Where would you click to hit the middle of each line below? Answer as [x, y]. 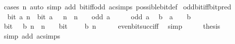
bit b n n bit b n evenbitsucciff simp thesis [112, 26]
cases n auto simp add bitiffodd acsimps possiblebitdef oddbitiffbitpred [117, 6]
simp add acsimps [32, 35]
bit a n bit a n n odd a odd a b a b [99, 16]
